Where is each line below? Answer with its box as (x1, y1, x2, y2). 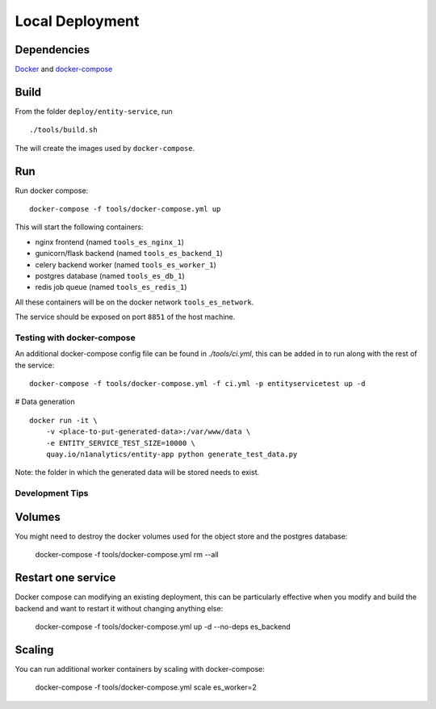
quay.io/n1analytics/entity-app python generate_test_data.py (45, 450, 298, 459)
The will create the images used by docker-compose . (15, 143, 195, 153)
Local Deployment (15, 12, 140, 30)
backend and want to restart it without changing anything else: (15, 603, 224, 613)
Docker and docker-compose (15, 65, 113, 74)
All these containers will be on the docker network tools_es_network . (15, 297, 254, 307)
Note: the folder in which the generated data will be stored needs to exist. (15, 468, 260, 477)
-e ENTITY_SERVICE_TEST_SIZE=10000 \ (45, 438, 195, 447)
